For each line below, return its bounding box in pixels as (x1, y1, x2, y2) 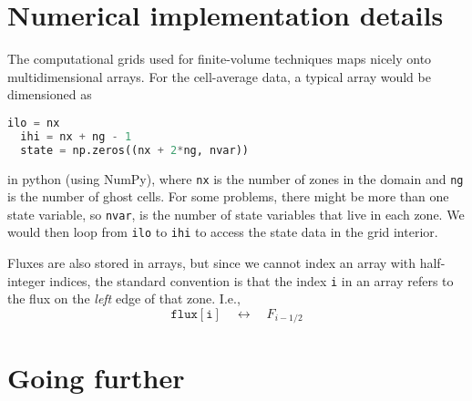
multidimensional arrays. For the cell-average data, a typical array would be (7, 67, 431, 86)
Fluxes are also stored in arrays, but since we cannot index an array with (7, 253, 416, 272)
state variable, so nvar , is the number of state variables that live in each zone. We (7, 204, 465, 223)
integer (7, 271, 46, 290)
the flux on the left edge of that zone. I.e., (7, 289, 241, 308)
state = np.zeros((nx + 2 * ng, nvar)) (20, 143, 249, 157)
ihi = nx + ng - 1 (20, 129, 132, 143)
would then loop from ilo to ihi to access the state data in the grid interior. (7, 222, 438, 242)
